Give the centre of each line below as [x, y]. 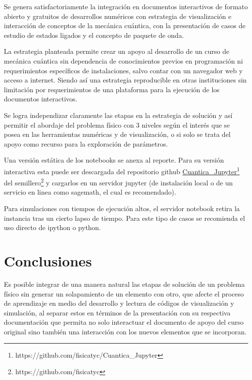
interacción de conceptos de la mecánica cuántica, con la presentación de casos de [125, 25]
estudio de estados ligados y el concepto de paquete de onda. [94, 35]
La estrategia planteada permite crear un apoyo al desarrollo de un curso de [117, 51]
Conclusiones [48, 260]
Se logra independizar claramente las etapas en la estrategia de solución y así [118, 115]
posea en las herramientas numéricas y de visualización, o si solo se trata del [117, 134]
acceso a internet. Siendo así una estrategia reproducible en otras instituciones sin [125, 80]
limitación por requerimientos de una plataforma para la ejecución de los [112, 89]
